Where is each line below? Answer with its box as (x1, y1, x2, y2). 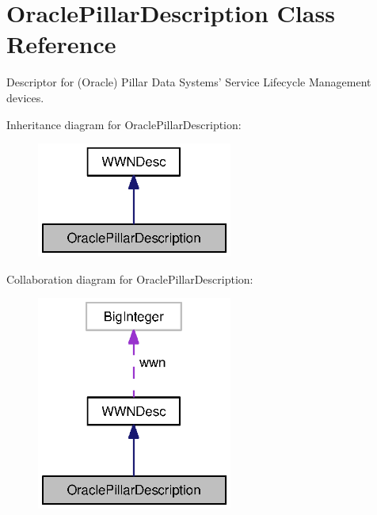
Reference (6, 28, 116, 60)
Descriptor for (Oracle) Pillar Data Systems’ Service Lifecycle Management (6, 74, 371, 90)
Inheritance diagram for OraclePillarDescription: (6, 116, 242, 132)
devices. (6, 89, 44, 105)
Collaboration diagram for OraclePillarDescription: (6, 270, 253, 287)
